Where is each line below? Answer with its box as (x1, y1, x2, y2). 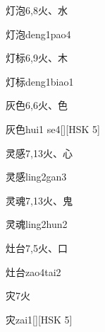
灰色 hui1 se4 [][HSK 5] (6, 121, 100, 136)
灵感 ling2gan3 (6, 169, 67, 184)
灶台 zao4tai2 (6, 264, 61, 279)
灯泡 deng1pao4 (6, 26, 71, 41)
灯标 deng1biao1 (6, 74, 74, 88)
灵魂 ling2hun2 (6, 217, 68, 231)
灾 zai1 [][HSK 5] (6, 311, 73, 326)
